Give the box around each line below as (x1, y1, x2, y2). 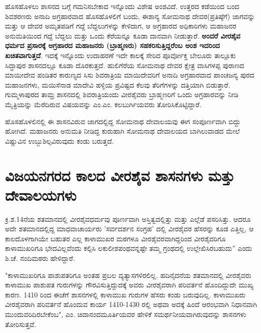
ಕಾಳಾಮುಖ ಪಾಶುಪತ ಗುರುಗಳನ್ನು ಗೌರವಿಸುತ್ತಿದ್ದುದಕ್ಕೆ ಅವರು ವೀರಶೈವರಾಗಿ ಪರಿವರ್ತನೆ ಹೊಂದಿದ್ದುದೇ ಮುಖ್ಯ (5, 279, 254, 290)
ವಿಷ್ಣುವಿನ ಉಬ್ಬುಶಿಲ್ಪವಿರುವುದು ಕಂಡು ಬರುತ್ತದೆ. (5, 135, 114, 146)
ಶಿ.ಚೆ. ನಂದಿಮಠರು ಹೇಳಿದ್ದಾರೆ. (5, 253, 75, 263)
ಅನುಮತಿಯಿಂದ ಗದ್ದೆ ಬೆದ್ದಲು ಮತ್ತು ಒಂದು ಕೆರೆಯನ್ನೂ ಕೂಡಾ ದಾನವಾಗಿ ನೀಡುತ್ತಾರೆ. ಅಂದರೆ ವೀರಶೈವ (5, 30, 240, 41)
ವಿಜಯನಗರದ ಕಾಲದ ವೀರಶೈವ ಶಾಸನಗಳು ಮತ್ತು (5, 165, 235, 185)
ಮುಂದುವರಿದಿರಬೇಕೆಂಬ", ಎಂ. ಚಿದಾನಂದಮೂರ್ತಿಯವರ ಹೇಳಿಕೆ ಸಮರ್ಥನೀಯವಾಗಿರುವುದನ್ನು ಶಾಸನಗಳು (5, 308, 246, 319)
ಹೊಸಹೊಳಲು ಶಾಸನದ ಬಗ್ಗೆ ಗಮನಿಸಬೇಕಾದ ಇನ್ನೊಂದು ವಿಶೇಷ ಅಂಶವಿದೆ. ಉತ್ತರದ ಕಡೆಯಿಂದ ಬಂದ (5, 1, 239, 11)
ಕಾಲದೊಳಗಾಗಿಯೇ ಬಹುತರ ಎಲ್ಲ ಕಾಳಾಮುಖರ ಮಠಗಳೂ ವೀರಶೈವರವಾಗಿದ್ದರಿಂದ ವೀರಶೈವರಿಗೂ (5, 233, 226, 243)
